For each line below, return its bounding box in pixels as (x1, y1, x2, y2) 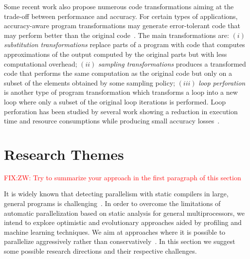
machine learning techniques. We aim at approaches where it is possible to (4, 226, 226, 237)
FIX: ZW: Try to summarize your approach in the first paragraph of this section (4, 172, 241, 182)
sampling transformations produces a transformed (98, 58, 246, 69)
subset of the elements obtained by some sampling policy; (4, 77, 175, 87)
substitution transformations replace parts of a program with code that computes (4, 39, 245, 50)
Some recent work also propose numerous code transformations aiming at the (4, 1, 234, 11)
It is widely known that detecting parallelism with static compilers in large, (4, 189, 229, 199)
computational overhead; (4, 58, 77, 69)
